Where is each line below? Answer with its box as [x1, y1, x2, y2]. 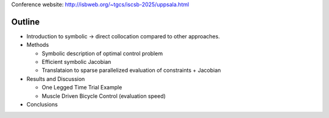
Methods [26, 41, 49, 49]
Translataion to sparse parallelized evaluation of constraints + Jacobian [41, 67, 221, 74]
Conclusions [26, 101, 58, 108]
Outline [11, 16, 40, 27]
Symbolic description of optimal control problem [41, 49, 163, 57]
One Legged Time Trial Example [41, 84, 122, 91]
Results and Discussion [26, 75, 85, 82]
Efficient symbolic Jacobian [41, 58, 111, 66]
